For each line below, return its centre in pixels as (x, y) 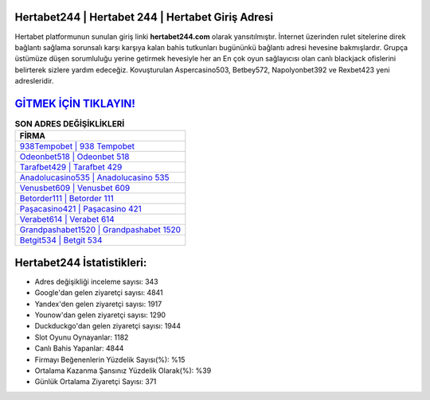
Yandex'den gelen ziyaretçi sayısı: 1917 (98, 304)
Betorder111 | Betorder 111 (67, 199)
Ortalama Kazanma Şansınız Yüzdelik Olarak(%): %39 (123, 371)
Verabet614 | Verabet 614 (67, 219)
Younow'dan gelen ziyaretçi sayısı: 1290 (100, 315)
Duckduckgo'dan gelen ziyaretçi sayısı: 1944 (108, 326)
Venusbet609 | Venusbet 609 (75, 188)
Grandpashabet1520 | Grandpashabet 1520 (100, 230)
